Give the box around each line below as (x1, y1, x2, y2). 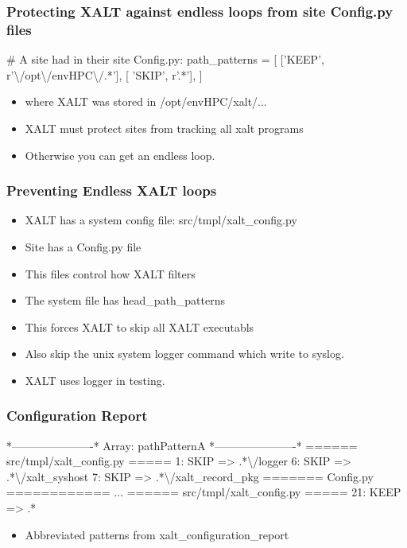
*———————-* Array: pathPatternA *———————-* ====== (6, 437, 358, 453)
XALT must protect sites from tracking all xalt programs (25, 119, 304, 136)
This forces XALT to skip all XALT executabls (25, 318, 254, 335)
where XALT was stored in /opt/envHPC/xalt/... (25, 93, 267, 110)
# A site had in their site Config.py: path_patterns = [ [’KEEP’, (6, 51, 324, 68)
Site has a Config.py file (25, 238, 141, 255)
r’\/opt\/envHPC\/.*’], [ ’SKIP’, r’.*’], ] (6, 66, 203, 83)
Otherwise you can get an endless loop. (25, 146, 215, 163)
